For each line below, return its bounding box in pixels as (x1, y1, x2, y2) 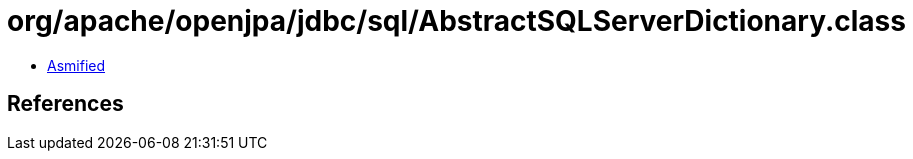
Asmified (47, 56, 106, 74)
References (7, 91, 124, 117)
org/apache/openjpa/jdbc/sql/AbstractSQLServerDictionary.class (7, 4, 906, 38)
